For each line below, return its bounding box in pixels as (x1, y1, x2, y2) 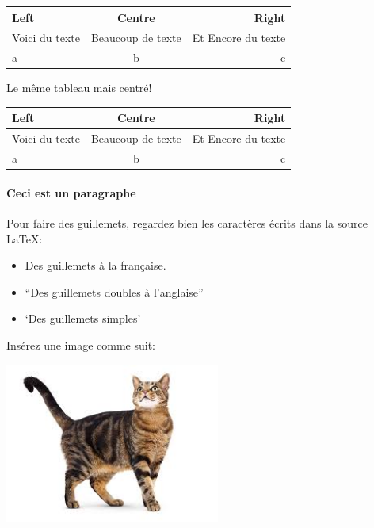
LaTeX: (6, 230, 43, 247)
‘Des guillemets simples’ (25, 310, 141, 327)
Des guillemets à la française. (25, 257, 166, 274)
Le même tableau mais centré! (6, 79, 152, 96)
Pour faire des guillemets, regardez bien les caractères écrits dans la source (6, 214, 368, 231)
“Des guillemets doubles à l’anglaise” (25, 283, 204, 300)
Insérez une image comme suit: (6, 336, 155, 353)
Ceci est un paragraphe (6, 184, 136, 201)
